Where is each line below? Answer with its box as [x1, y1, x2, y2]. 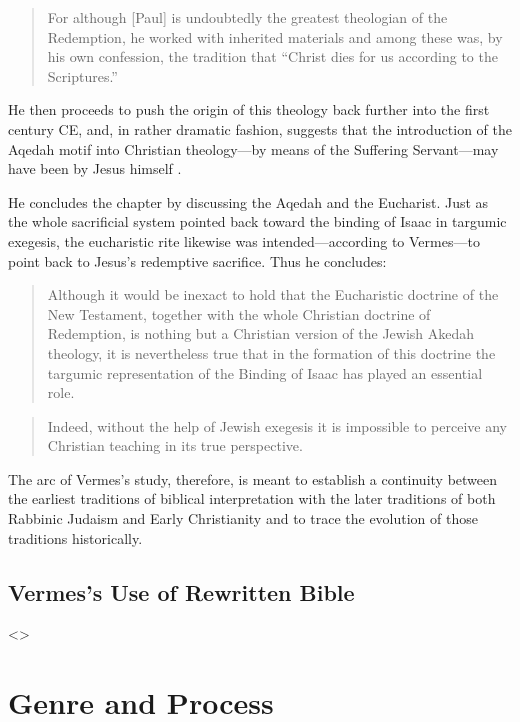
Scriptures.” [47, 65, 118, 86]
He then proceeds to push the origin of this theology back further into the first [8, 99, 490, 120]
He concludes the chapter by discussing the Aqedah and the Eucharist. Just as [8, 191, 489, 212]
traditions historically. [8, 527, 143, 548]
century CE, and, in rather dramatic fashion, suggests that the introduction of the [8, 118, 512, 139]
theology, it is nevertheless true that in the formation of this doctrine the [47, 342, 496, 363]
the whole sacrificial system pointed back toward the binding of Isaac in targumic [8, 211, 507, 232]
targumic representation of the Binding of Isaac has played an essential [47, 362, 483, 383]
